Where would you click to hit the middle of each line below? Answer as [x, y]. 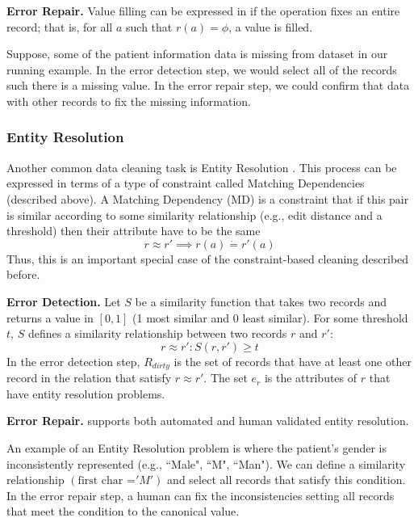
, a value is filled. [271, 26]
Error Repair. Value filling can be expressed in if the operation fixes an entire [203, 11]
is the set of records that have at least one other [293, 361]
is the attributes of [311, 378]
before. [23, 274]
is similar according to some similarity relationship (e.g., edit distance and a [194, 215]
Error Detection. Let [64, 301]
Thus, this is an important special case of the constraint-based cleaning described [208, 258]
